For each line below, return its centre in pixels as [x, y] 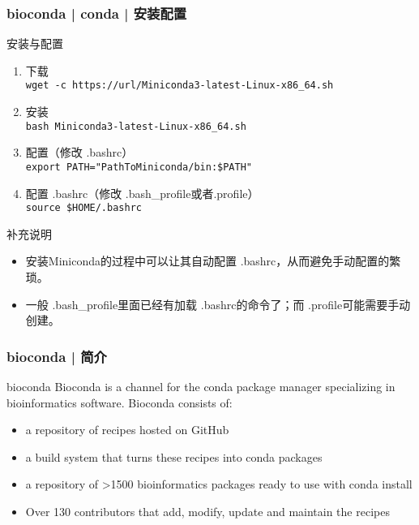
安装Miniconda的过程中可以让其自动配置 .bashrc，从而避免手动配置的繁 [213, 261]
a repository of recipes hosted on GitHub [127, 430]
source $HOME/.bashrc [83, 208]
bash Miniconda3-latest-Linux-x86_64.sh [136, 126]
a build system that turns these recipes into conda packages [174, 456]
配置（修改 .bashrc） [79, 152]
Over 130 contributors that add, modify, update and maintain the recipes [207, 511]
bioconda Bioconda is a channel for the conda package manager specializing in [201, 386]
